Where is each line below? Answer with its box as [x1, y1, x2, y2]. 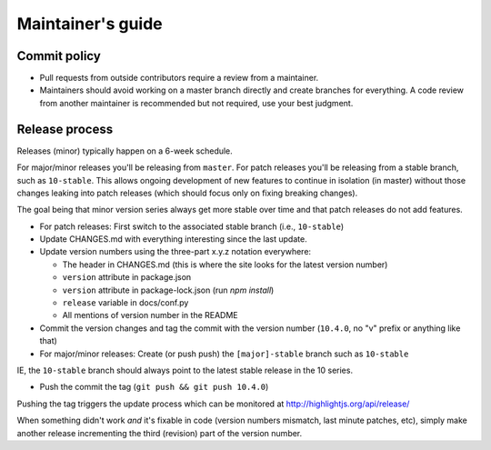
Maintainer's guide [16, 14, 163, 34]
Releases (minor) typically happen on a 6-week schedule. [16, 145, 234, 156]
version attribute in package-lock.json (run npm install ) [62, 285, 275, 295]
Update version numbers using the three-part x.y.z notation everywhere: [39, 246, 312, 257]
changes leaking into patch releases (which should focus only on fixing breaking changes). [16, 187, 358, 198]
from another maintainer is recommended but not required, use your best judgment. [39, 97, 354, 108]
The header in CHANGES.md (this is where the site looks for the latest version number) [62, 259, 388, 270]
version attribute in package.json [62, 272, 192, 283]
